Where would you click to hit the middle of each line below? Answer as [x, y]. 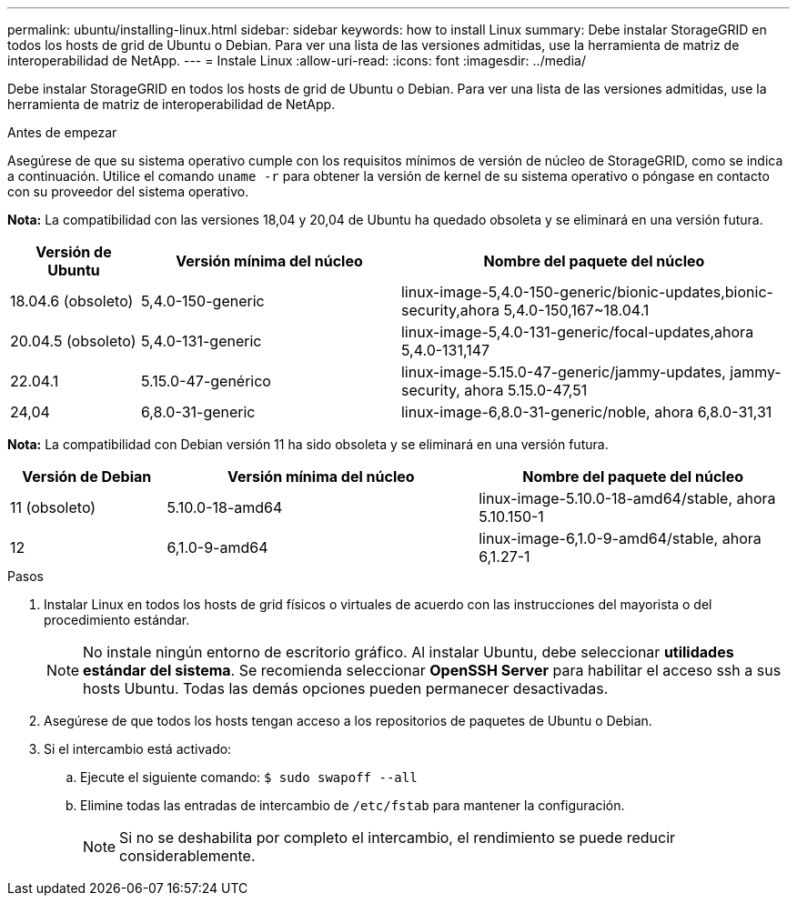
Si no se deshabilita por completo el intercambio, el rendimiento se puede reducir [398, 838]
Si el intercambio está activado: [138, 749]
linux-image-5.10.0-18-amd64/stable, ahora [627, 498]
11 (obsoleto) [53, 507]
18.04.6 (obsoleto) [72, 301]
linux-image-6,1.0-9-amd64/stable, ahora [620, 538]
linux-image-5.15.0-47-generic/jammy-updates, [563, 372]
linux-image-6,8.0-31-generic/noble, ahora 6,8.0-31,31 [586, 412]
